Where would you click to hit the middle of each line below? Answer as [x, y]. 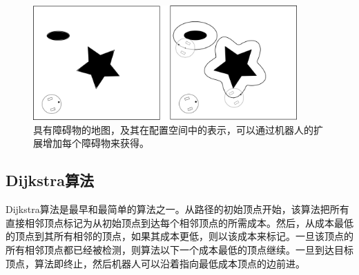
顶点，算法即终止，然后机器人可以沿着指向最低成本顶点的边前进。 [155, 263]
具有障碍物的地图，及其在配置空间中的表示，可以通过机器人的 [173, 129]
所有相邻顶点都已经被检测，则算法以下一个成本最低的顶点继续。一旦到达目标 [179, 249]
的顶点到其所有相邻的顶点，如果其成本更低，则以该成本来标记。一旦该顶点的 [179, 236]
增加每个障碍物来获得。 [96, 143]
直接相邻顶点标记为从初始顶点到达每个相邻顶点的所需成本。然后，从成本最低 [179, 222]
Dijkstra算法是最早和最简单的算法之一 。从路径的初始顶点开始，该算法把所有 [177, 209]
